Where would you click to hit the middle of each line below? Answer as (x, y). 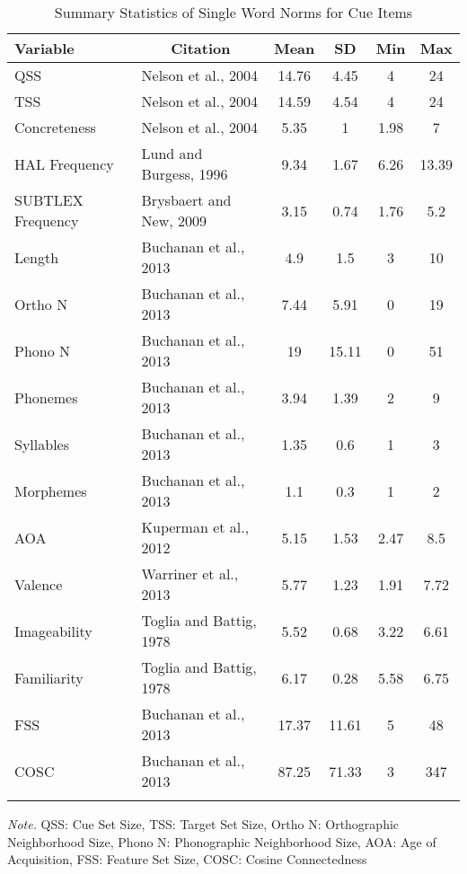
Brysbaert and (186, 200)
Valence (39, 584)
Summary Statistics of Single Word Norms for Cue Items (233, 12)
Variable (44, 48)
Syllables (42, 444)
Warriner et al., (190, 574)
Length (37, 257)
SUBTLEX (49, 200)
